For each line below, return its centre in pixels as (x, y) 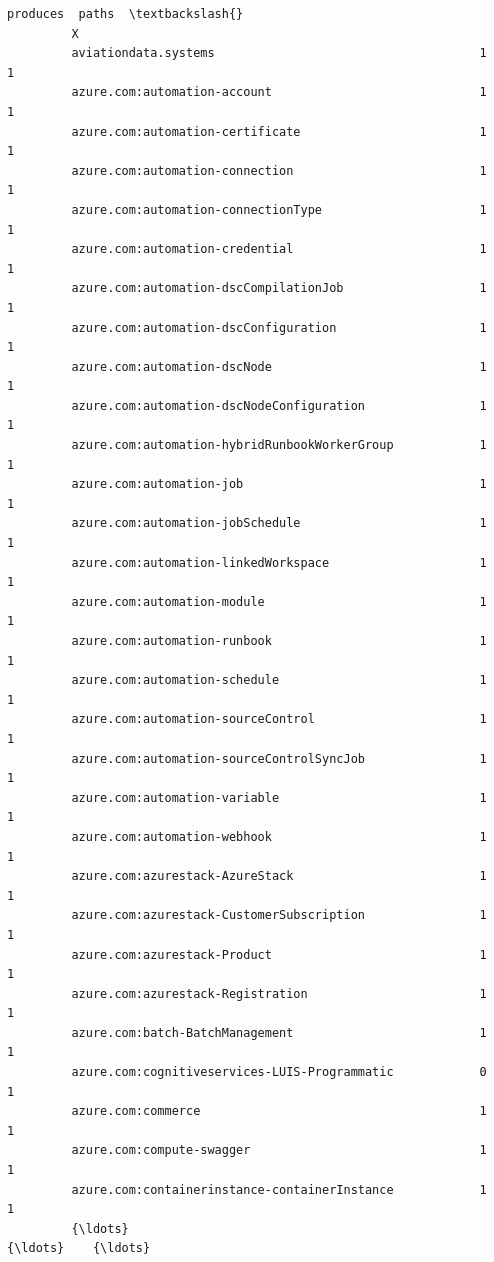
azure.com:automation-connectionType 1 (279, 209)
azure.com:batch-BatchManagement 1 (279, 1032)
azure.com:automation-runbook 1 (279, 641)
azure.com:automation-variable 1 (279, 797)
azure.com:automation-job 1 (279, 484)
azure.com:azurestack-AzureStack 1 (279, 876)
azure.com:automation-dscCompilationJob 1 (279, 288)
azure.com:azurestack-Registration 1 (279, 993)
